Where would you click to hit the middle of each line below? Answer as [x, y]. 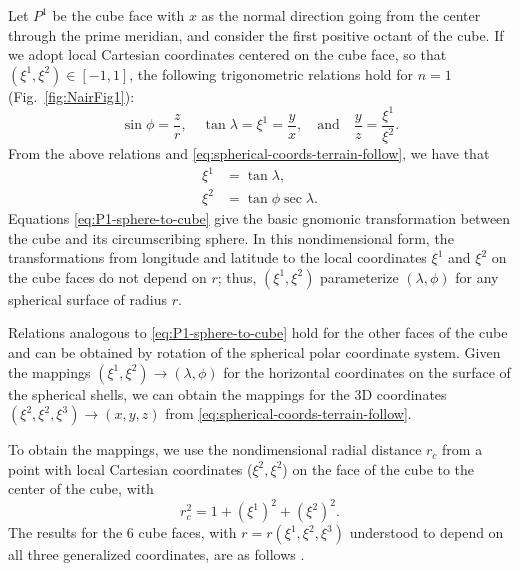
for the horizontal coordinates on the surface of [367, 371]
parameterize [359, 276]
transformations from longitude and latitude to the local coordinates [217, 257]
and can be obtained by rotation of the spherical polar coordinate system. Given [254, 351]
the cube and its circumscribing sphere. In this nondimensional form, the [231, 237]
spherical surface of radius [88, 298]
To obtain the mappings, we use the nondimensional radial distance [215, 449]
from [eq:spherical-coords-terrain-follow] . [288, 413]
